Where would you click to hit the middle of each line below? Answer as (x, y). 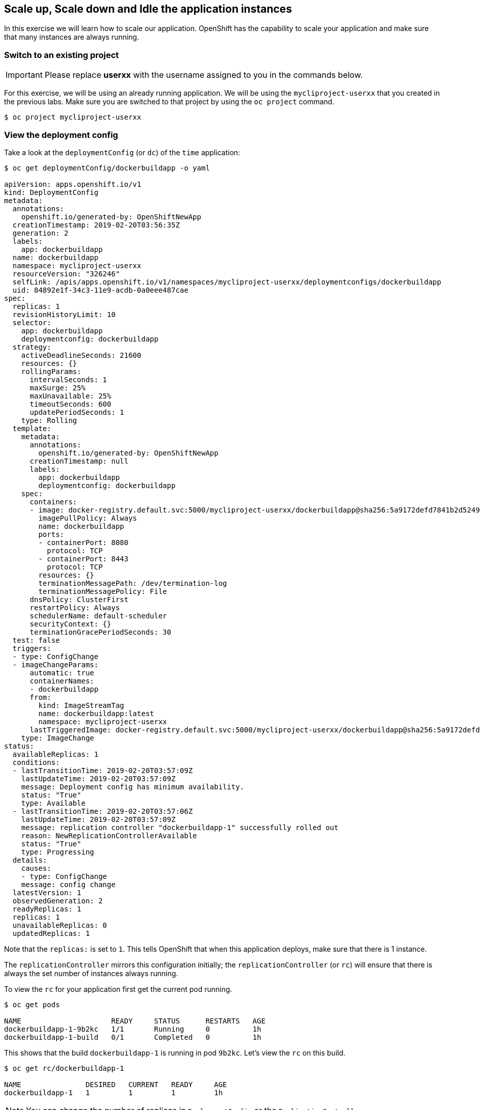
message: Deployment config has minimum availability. (133, 787)
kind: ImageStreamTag (81, 705)
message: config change (68, 884)
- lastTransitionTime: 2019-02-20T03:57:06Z (102, 811)
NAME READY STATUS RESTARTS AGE (135, 1021)
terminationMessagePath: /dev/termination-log (133, 583)
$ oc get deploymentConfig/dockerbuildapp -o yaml (107, 168)
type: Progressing (58, 852)
